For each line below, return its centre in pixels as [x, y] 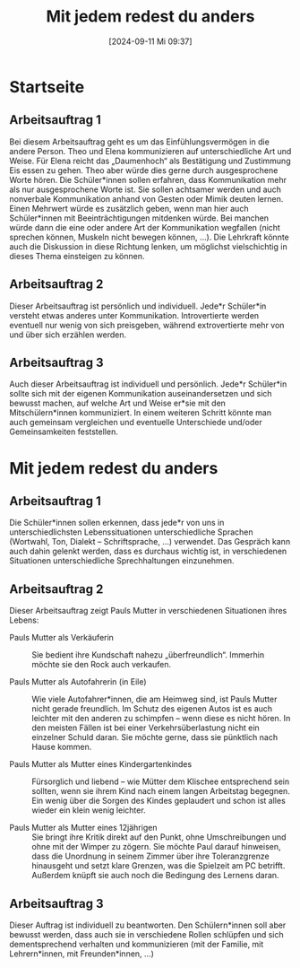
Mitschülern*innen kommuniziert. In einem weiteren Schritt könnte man [140, 413]
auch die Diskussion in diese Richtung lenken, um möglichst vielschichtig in [149, 246]
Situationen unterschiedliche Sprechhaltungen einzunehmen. [122, 561]
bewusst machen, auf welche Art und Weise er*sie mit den [118, 403]
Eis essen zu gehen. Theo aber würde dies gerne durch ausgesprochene [144, 170]
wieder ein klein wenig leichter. [89, 810]
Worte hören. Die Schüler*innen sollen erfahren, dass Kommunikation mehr [148, 179]
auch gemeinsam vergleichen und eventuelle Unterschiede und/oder [136, 423]
